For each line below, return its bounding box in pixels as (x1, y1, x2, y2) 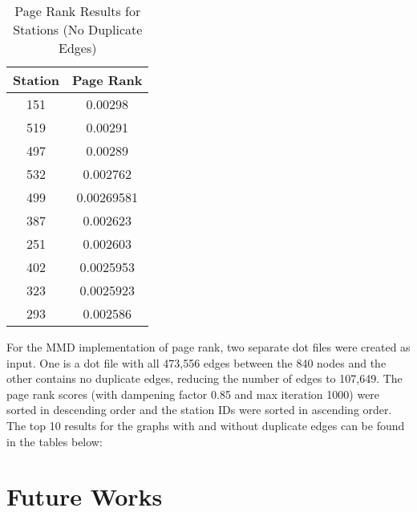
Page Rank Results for (14, 2, 141, 20)
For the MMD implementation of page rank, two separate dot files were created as (6, 339, 411, 355)
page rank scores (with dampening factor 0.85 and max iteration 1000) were (6, 385, 380, 402)
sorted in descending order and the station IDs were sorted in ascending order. (6, 401, 392, 418)
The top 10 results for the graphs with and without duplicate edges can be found (6, 417, 405, 433)
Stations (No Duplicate (13, 20, 143, 39)
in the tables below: (6, 433, 103, 449)
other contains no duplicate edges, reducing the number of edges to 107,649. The (6, 370, 403, 387)
